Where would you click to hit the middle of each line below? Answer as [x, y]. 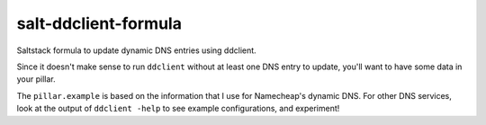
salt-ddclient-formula [99, 23]
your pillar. [36, 79]
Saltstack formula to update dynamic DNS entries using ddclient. [136, 50]
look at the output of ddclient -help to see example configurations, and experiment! [178, 109]
